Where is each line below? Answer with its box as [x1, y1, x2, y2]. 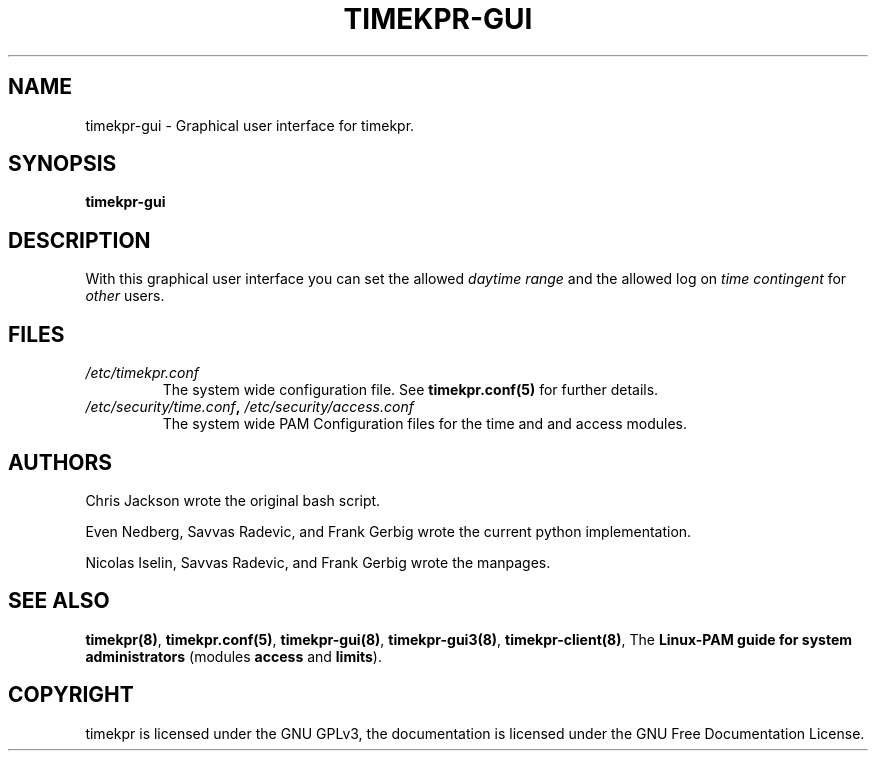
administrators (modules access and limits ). [85, 647, 382, 665]
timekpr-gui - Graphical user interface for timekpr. [85, 116, 415, 134]
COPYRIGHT [8, 682, 134, 708]
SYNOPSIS [8, 151, 117, 177]
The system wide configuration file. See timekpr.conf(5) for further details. [162, 381, 659, 399]
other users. [85, 287, 165, 305]
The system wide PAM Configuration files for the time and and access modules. [162, 415, 687, 433]
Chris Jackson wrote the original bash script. [85, 491, 381, 509]
